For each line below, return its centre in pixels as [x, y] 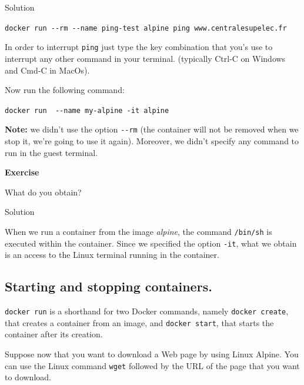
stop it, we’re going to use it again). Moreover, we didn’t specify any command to [152, 141]
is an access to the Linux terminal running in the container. [112, 255]
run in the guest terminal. [51, 152]
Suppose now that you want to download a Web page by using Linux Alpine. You [152, 354]
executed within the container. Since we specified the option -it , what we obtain [151, 243]
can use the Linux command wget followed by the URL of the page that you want [152, 365]
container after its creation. [54, 334]
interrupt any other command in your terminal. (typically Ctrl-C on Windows [145, 58]
